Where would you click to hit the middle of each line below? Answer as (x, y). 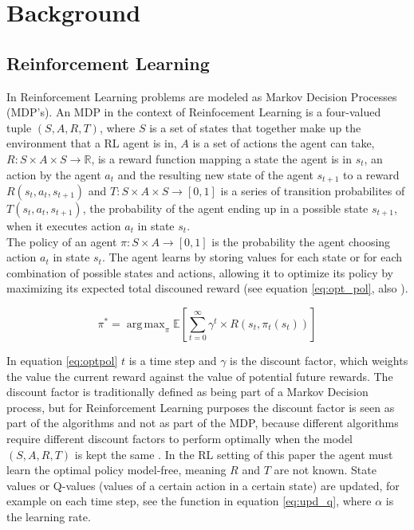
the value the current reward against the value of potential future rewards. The (200, 376)
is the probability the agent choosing (301, 241)
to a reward (371, 174)
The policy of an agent (62, 241)
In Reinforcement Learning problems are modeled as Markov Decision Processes (202, 96)
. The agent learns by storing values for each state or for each (252, 257)
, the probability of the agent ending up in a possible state (225, 208)
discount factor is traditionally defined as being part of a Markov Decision (187, 392)
